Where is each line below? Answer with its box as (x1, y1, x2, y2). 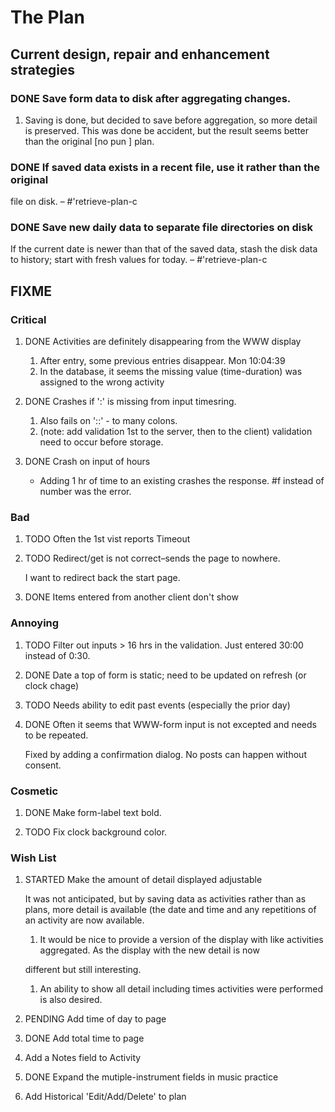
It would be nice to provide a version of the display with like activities (39, 934, 324, 946)
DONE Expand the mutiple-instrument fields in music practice (24, 1071, 279, 1083)
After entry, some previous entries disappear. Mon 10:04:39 (39, 355, 286, 367)
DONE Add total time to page (24, 1032, 145, 1045)
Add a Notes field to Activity (24, 1052, 142, 1064)
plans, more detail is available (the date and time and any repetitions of (24, 904, 317, 916)
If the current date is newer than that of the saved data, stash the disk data (10, 243, 318, 255)
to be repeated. (24, 729, 89, 741)
